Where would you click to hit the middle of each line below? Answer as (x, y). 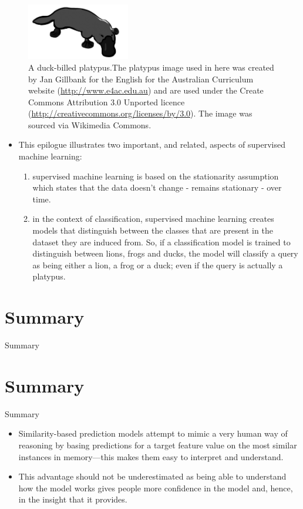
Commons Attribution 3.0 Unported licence (107, 102)
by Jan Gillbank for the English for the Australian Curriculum (141, 79)
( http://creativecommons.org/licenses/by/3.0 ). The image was (140, 113)
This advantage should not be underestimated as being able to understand (152, 476)
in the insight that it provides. (73, 499)
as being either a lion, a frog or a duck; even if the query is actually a (158, 265)
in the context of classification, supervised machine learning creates (153, 219)
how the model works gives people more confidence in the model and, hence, (156, 488)
